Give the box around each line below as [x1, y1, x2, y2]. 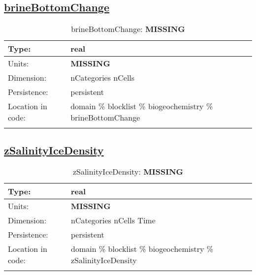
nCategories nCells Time [71, 214, 156, 226]
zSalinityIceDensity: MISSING [72, 166, 184, 178]
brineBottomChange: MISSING [71, 23, 185, 35]
